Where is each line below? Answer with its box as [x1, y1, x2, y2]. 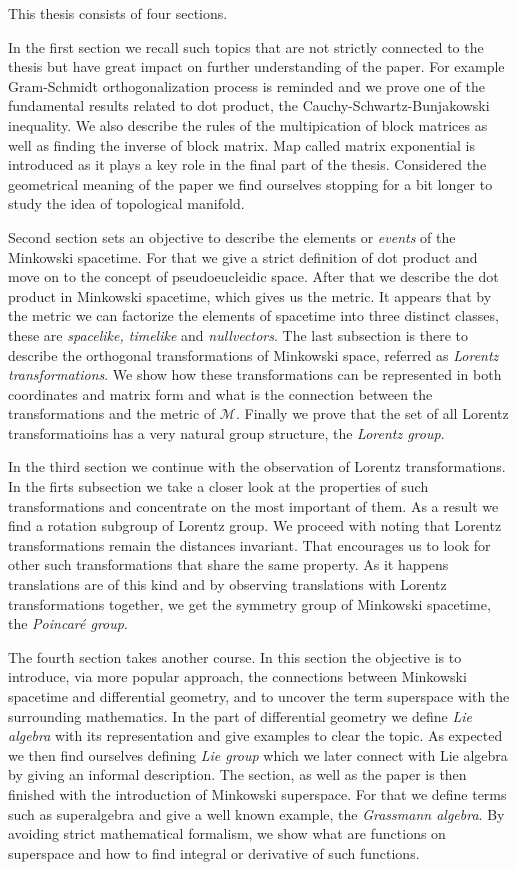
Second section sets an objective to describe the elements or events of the [8, 226, 456, 247]
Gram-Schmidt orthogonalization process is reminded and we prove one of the [8, 75, 485, 96]
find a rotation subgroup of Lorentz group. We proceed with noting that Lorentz [8, 515, 502, 536]
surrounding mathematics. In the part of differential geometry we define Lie [8, 705, 472, 726]
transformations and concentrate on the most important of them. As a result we [8, 495, 499, 516]
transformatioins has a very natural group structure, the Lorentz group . [8, 422, 445, 443]
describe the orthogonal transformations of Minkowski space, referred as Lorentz [8, 344, 499, 365]
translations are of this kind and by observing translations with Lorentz [8, 574, 447, 595]
